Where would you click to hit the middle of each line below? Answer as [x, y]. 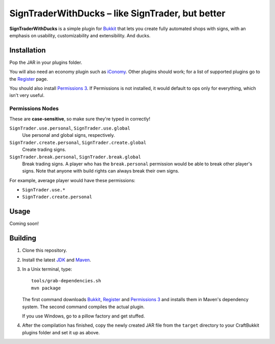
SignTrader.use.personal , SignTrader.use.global [70, 128]
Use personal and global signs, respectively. [68, 135]
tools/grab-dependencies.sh [66, 281]
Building [23, 238]
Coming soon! [24, 224]
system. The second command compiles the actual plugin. [84, 307]
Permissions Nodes [34, 109]
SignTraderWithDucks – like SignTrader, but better [117, 13]
